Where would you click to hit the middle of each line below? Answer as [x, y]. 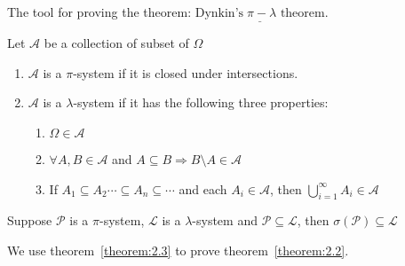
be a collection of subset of [116, 43]
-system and [225, 220]
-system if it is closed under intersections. [186, 72]
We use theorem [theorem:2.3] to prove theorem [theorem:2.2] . [178, 250]
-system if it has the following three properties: [201, 102]
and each [203, 188]
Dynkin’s [219, 13]
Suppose [30, 220]
